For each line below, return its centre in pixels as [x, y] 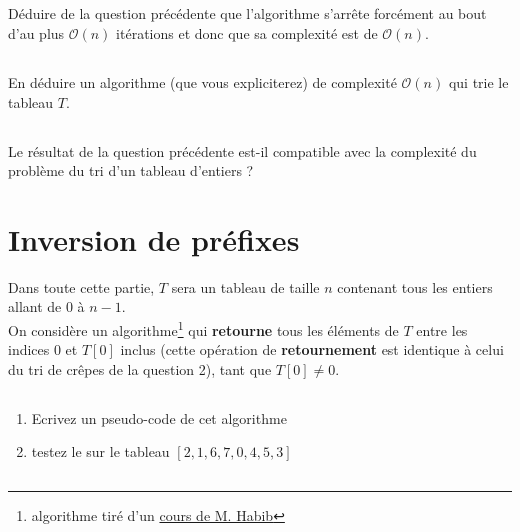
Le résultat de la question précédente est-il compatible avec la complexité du [242, 150]
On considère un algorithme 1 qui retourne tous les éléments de [203, 328]
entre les [442, 329]
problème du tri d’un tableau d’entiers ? [131, 170]
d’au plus [36, 32]
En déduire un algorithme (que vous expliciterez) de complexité [202, 81]
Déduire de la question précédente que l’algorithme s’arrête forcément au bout [247, 13]
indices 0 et [43, 349]
